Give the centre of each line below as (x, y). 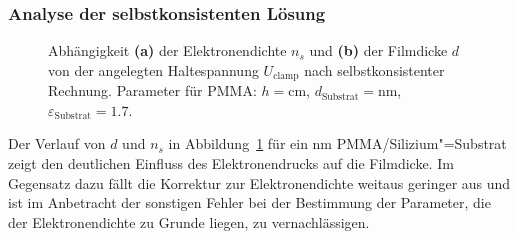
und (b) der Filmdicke (378, 50)
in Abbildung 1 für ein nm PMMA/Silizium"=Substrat (337, 143)
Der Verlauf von (57, 143)
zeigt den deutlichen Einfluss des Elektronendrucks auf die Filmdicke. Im (231, 163)
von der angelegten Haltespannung (153, 69)
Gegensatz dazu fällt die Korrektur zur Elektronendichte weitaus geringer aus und (259, 182)
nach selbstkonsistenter (374, 69)
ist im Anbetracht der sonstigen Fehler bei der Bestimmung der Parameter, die (249, 202)
